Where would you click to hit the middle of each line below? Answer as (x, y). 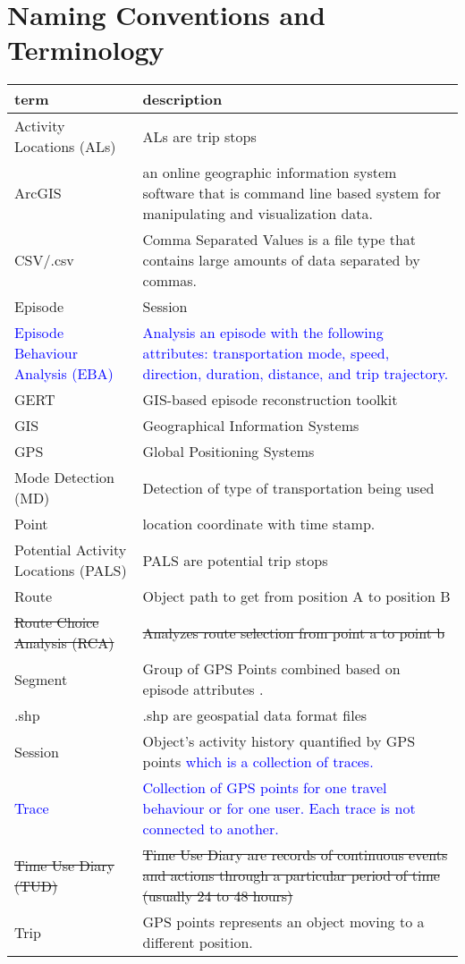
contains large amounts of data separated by (281, 260)
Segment (41, 679)
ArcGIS (38, 193)
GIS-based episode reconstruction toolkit (270, 400)
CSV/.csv (44, 260)
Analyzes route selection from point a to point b (294, 632)
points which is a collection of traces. (258, 762)
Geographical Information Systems (251, 426)
